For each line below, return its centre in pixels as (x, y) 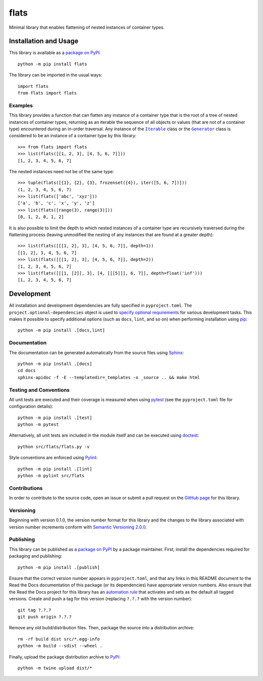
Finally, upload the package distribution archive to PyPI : (65, 657)
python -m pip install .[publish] (59, 567)
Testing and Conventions (39, 390)
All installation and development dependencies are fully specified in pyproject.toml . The (101, 305)
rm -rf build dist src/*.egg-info (59, 639)
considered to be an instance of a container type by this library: (73, 136)
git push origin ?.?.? (45, 617)
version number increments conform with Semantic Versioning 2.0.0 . (78, 527)
